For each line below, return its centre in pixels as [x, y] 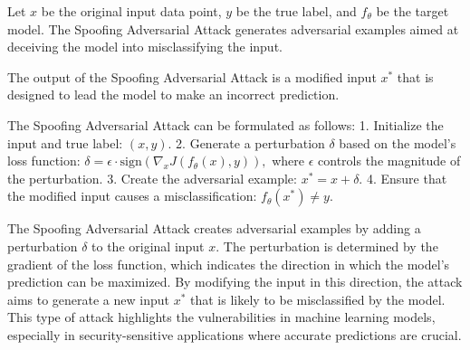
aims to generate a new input [88, 299]
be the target [412, 11]
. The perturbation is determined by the [327, 246]
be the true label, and [296, 11]
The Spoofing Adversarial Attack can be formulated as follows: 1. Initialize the [225, 124]
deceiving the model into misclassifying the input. [145, 47]
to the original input [148, 246]
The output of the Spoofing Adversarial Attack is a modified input [192, 76]
